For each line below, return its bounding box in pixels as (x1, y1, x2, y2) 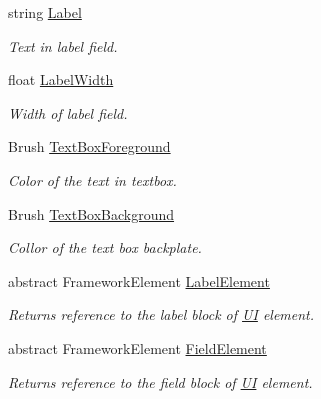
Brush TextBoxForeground (8, 136, 171, 157)
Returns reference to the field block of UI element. (8, 371, 313, 392)
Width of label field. (8, 102, 128, 123)
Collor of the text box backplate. (8, 237, 202, 258)
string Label (8, 2, 82, 22)
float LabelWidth (8, 69, 114, 90)
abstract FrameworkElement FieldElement (8, 337, 267, 358)
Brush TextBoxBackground (8, 203, 175, 224)
